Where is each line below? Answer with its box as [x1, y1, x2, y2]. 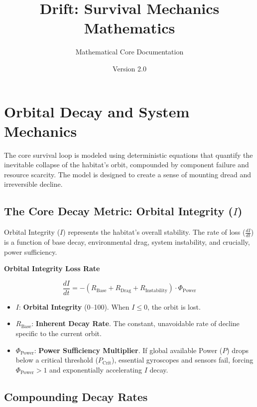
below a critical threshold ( [15, 355, 98, 365]
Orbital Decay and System [4, 101, 190, 121]
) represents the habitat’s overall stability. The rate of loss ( [63, 227, 246, 237]
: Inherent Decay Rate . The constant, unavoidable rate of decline [31, 318, 240, 329]
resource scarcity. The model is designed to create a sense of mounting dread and [4, 169, 252, 179]
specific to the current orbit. [15, 328, 102, 339]
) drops [227, 345, 249, 355]
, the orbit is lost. [147, 301, 201, 312]
